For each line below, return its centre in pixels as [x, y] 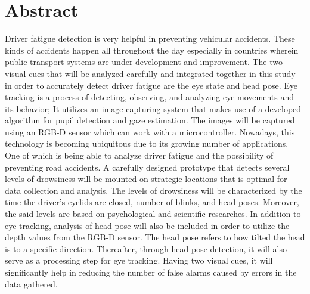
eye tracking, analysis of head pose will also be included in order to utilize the [147, 225]
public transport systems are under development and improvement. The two [144, 62]
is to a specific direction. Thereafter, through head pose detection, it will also [146, 248]
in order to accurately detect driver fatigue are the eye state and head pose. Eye [151, 85]
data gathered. [31, 284]
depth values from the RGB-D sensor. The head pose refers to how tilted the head [155, 237]
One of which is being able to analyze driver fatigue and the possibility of [139, 155]
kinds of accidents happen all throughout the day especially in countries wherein [152, 50]
